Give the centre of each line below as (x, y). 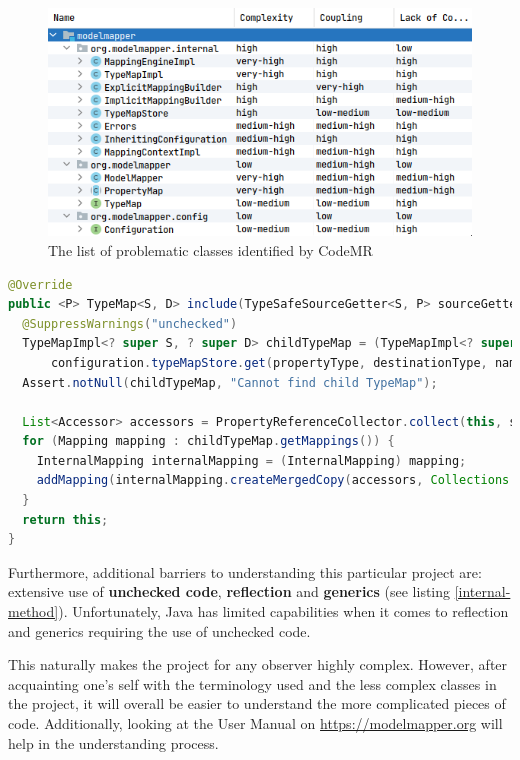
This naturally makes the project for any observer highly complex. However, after (258, 664)
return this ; (65, 519)
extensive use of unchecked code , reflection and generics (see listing (229, 591)
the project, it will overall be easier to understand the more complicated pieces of (257, 703)
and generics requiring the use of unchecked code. (159, 630)
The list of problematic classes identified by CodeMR (210, 249)
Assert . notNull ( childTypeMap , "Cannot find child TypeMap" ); (230, 382)
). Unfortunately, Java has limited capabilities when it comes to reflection (283, 611)
